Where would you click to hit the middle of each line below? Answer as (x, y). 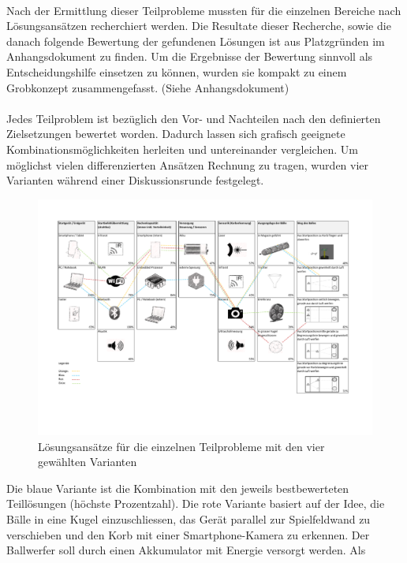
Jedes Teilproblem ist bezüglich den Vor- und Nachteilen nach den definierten (194, 118)
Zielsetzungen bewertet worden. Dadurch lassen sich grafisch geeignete (176, 134)
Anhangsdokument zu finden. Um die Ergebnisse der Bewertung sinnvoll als (190, 56)
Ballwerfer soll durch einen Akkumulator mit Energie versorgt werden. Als (186, 550)
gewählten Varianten (88, 462)
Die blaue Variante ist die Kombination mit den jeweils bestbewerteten (178, 488)
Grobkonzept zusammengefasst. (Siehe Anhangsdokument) (148, 87)
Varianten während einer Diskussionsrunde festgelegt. (135, 180)
